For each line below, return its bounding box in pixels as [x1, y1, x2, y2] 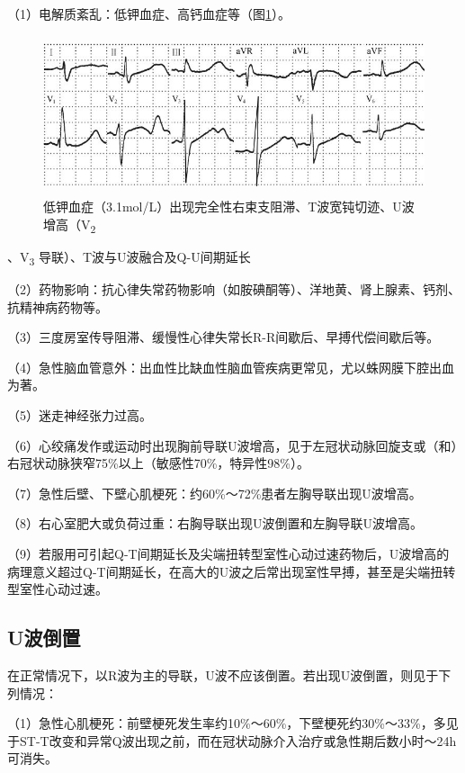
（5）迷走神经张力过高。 [7, 405, 152, 424]
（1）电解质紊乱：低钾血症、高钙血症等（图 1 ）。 [7, 4, 291, 22]
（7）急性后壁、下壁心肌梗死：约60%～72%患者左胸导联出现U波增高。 [7, 483, 422, 502]
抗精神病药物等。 [7, 297, 108, 316]
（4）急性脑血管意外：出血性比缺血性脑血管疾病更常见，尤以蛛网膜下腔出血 [7, 357, 454, 376]
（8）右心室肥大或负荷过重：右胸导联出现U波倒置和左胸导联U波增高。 [7, 514, 423, 533]
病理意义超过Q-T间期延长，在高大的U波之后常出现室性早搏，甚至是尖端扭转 [7, 562, 456, 580]
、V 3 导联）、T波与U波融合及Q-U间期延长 [7, 247, 251, 268]
